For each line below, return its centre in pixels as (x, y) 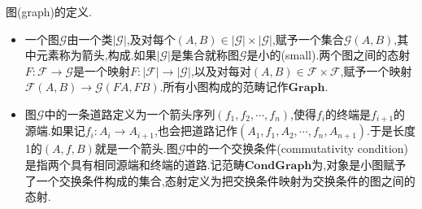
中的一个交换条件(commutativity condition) (297, 148)
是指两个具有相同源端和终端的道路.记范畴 (135, 165)
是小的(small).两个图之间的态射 (328, 55)
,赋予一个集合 (308, 39)
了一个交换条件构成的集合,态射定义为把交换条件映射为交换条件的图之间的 (220, 180)
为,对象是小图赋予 (359, 165)
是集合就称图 (204, 55)
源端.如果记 (55, 131)
